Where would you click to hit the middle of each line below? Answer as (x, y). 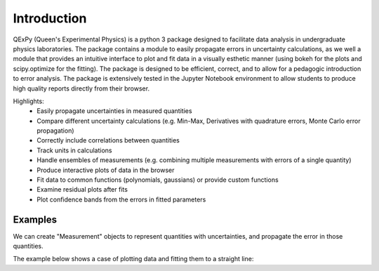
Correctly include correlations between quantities (108, 140)
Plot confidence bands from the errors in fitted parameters (121, 199)
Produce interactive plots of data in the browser (106, 170)
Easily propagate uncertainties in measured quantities (114, 111)
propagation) (55, 131)
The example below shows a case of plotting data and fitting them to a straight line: (133, 259)
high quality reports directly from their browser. (81, 88)
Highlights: (29, 101)
